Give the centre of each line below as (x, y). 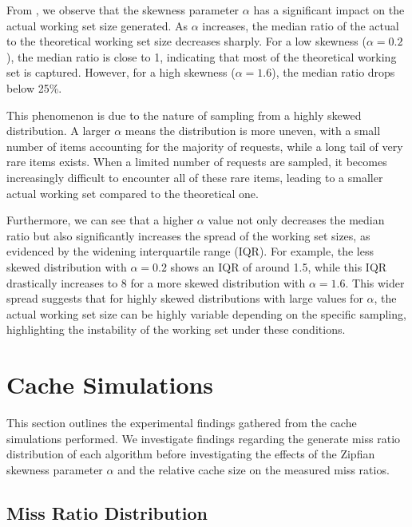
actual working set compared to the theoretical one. (133, 193)
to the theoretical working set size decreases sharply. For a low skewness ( (186, 41)
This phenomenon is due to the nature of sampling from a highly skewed (184, 115)
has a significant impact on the (329, 10)
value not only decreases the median (296, 220)
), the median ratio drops (333, 72)
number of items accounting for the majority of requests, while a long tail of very (205, 146)
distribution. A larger (59, 131)
